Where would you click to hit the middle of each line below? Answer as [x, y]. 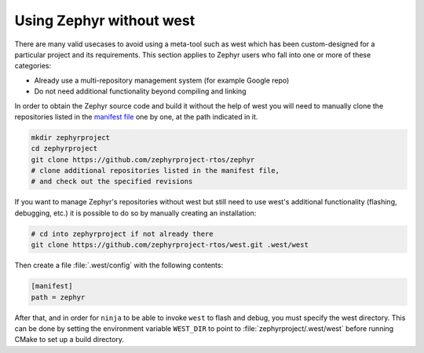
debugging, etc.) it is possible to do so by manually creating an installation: [135, 213]
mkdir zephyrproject [70, 137]
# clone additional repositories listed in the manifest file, [155, 171]
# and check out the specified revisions [112, 182]
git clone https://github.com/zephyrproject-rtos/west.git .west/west [170, 245]
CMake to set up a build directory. [69, 340]
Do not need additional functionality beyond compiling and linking [140, 91]
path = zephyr [58, 297]
